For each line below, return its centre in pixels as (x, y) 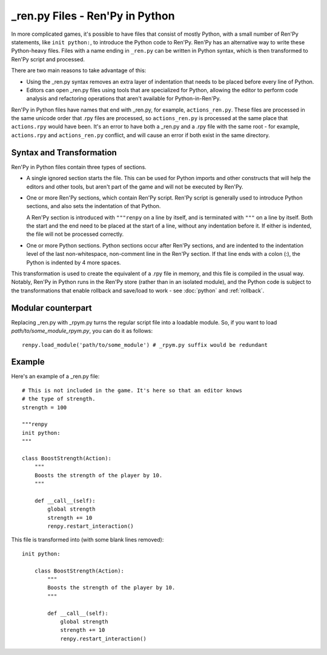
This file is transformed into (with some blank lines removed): (88, 540)
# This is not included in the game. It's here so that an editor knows (132, 390)
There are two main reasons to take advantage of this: (79, 70)
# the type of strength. (59, 399)
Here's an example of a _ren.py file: (55, 377)
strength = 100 (45, 407)
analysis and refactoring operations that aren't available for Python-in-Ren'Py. (124, 99)
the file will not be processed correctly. (75, 234)
